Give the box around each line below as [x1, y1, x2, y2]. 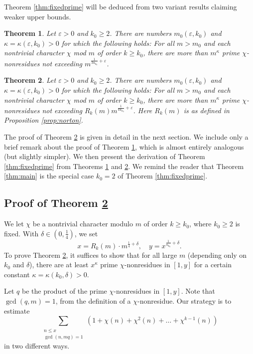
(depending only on [187, 249, 247, 260]
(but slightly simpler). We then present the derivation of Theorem [4, 151, 205, 162]
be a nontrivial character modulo [32, 218, 133, 229]
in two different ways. [4, 340, 70, 351]
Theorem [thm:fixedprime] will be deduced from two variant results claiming [4, 1, 237, 11]
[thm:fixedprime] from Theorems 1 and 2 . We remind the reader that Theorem [4, 161, 244, 171]
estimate [4, 305, 30, 316]
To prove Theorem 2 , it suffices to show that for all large [4, 249, 177, 260]
